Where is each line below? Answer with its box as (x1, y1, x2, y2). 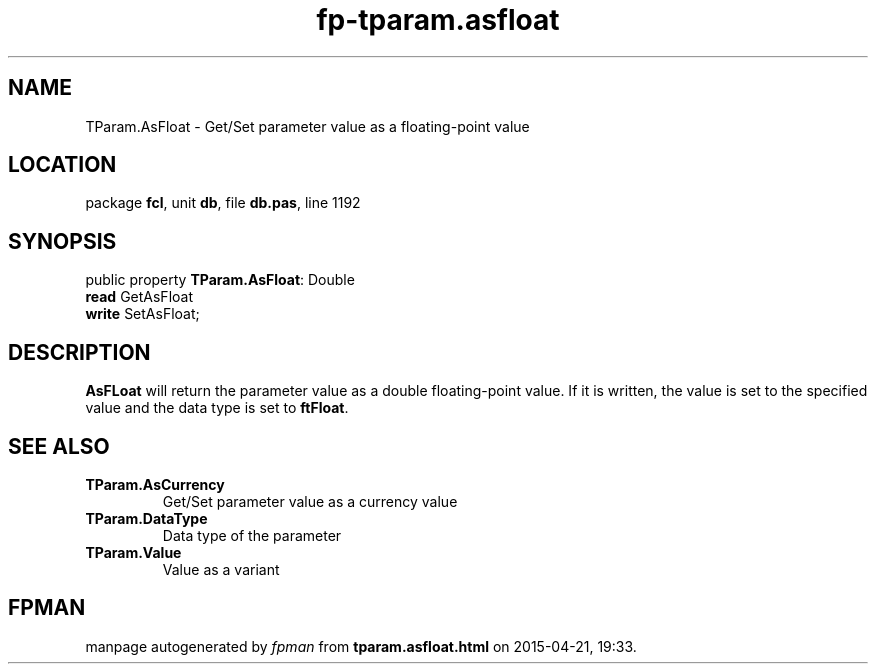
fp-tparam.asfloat (316, 3, 560, 37)
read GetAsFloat (85, 288, 193, 306)
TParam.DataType (85, 509, 208, 527)
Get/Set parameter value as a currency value (162, 492, 458, 510)
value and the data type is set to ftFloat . (85, 399, 349, 417)
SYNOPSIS (8, 228, 117, 254)
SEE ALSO (8, 433, 110, 459)
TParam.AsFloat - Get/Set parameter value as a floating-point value (85, 117, 530, 135)
